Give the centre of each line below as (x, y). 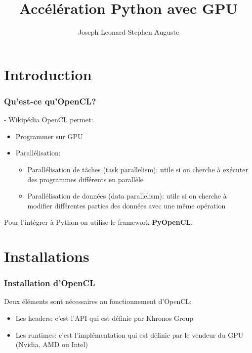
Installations (47, 256)
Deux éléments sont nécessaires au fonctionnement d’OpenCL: (98, 301)
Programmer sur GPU (49, 136)
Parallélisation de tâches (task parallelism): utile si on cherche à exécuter (138, 169)
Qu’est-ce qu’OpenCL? (50, 101)
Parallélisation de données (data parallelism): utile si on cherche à (127, 196)
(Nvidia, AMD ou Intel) (52, 344)
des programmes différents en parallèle (85, 179)
